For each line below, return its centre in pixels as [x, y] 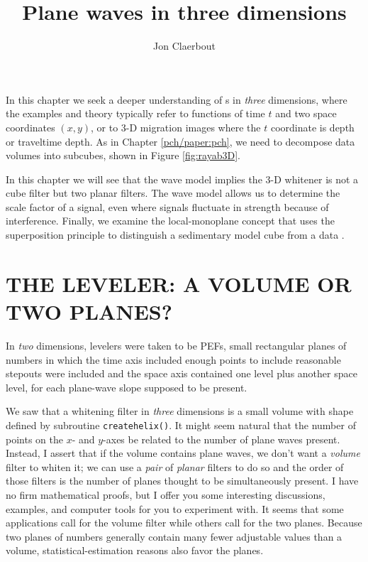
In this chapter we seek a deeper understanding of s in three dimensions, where [177, 99]
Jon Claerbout [184, 46]
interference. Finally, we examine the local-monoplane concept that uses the [170, 221]
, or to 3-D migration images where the [176, 127]
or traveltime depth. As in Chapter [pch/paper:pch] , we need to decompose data [180, 141]
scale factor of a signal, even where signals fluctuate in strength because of [167, 206]
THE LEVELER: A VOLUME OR [179, 283]
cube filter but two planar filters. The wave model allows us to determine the [173, 193]
